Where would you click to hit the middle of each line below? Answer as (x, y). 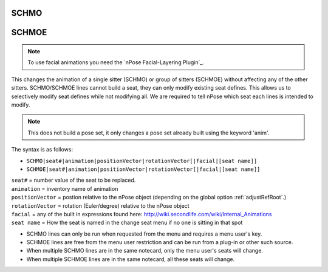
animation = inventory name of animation (65, 188)
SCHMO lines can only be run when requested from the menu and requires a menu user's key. (144, 234)
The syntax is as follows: (42, 150)
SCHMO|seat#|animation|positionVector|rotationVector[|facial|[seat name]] (142, 161)
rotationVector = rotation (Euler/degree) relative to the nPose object (100, 205)
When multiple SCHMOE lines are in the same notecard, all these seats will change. (131, 259)
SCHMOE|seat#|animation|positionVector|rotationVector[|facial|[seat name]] (143, 169)
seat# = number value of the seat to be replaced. (73, 180)
